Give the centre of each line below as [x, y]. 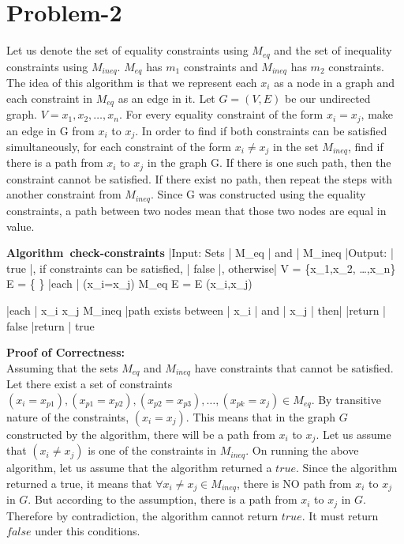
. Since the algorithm [347, 468]
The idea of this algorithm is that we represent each [132, 83]
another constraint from [64, 194]
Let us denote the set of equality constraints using [127, 50]
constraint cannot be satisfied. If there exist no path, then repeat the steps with [200, 178]
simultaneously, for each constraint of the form [119, 146]
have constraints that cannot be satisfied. [294, 367]
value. [21, 226]
